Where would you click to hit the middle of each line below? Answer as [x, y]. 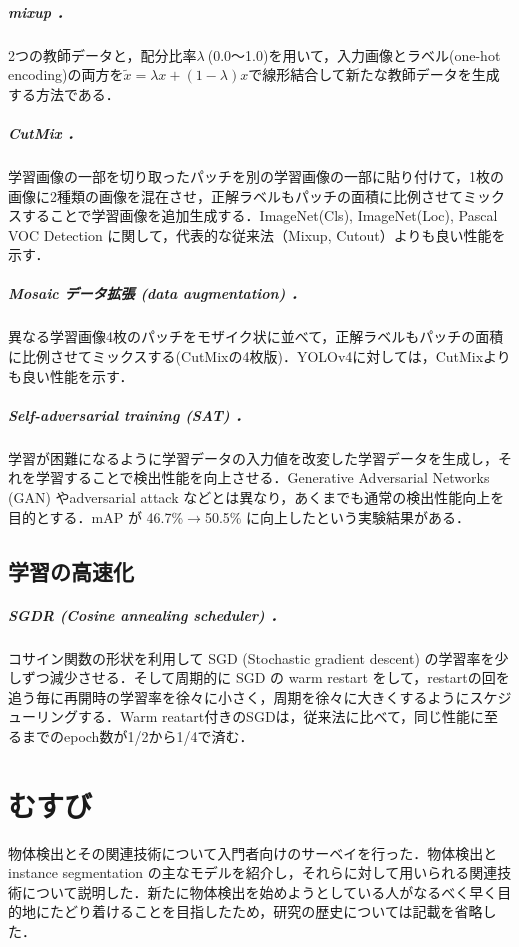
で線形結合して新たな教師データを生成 [374, 74]
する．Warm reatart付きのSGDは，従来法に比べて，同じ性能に [281, 716]
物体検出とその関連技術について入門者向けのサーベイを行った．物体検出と [253, 852]
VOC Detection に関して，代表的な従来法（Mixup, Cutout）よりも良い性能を [257, 234]
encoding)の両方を [66, 74]
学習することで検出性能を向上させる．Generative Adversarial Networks [262, 477]
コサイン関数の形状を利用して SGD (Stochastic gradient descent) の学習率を [251, 657]
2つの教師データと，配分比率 [102, 54]
